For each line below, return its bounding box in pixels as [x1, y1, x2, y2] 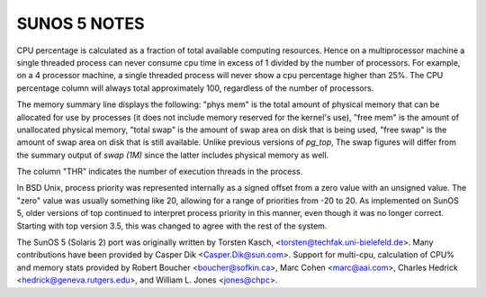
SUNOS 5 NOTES [16, 13, 145, 33]
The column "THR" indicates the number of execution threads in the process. [16, 166, 303, 177]
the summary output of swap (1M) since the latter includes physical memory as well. [16, 149, 329, 160]
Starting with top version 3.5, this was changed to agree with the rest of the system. [16, 220, 328, 231]
